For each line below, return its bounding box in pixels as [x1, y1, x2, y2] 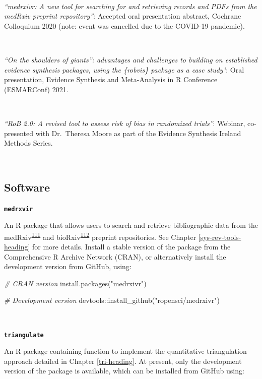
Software [4, 179, 50, 195]
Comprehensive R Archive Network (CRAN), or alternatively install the [4, 251, 226, 262]
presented [4, 128, 34, 138]
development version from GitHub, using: [4, 261, 132, 272]
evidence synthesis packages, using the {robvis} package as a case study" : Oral [4, 64, 244, 75]
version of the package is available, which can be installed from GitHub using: [4, 365, 244, 376]
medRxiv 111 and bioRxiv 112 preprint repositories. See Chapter [4, 230, 196, 242]
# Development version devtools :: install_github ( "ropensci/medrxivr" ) [4, 295, 220, 305]
